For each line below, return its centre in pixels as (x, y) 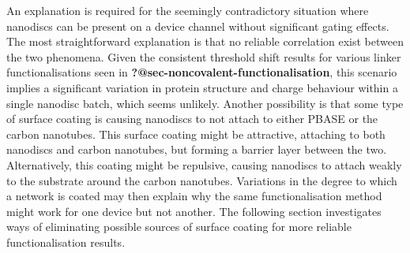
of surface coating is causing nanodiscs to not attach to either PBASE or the (192, 119)
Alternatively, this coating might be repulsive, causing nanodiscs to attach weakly (204, 164)
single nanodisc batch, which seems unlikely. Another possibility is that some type (205, 103)
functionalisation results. (66, 242)
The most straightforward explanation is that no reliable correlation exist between (205, 41)
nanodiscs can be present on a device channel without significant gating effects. (198, 26)
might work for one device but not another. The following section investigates (194, 211)
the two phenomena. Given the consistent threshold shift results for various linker (204, 56)
